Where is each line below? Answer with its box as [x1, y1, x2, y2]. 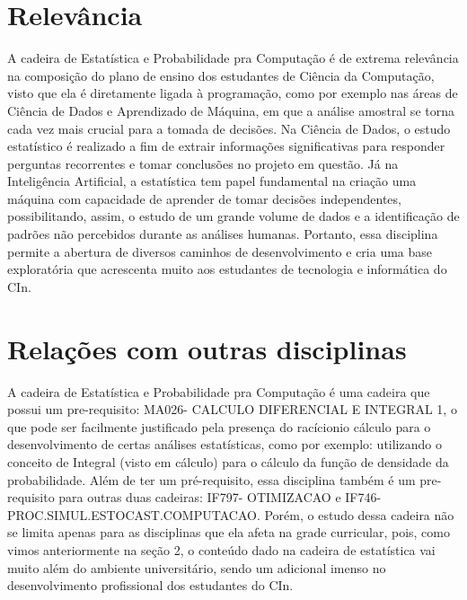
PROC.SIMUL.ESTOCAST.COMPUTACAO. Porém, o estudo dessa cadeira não [7, 505, 454, 524]
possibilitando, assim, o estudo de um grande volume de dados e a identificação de [7, 207, 460, 225]
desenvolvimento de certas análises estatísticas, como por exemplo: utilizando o [7, 435, 442, 454]
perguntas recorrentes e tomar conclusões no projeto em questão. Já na [7, 154, 399, 172]
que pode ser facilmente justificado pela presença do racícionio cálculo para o [7, 417, 431, 436]
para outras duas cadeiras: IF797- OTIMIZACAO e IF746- [58, 488, 382, 507]
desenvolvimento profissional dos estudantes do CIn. [7, 576, 294, 595]
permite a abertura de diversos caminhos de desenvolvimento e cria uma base [7, 242, 433, 260]
